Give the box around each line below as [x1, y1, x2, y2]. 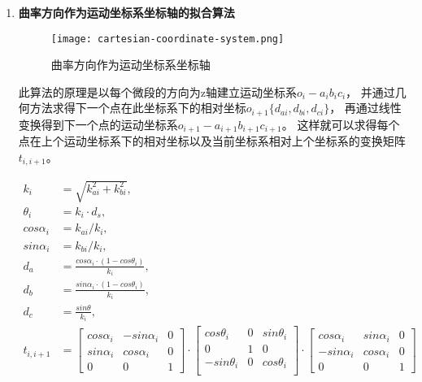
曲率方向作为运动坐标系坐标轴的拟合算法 [18, 4, 235, 20]
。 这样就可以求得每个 [281, 115, 400, 132]
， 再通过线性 [329, 99, 402, 116]
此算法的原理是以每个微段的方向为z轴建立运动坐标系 [18, 83, 298, 100]
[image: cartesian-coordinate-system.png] [50, 33, 285, 45]
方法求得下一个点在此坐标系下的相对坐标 [29, 99, 246, 116]
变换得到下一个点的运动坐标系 [18, 115, 178, 132]
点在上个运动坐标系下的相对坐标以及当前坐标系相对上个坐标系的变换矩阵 [18, 132, 406, 150]
